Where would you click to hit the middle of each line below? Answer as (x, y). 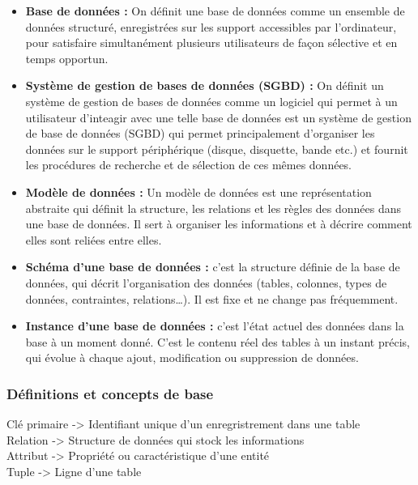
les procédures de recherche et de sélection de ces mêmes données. (189, 165)
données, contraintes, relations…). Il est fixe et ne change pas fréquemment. (212, 298)
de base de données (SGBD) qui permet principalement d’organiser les (200, 133)
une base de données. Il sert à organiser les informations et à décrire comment (219, 224)
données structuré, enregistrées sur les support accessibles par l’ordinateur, (211, 26)
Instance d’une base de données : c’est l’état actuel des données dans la (215, 326)
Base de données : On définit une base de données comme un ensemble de (215, 11)
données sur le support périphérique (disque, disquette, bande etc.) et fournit (217, 149)
